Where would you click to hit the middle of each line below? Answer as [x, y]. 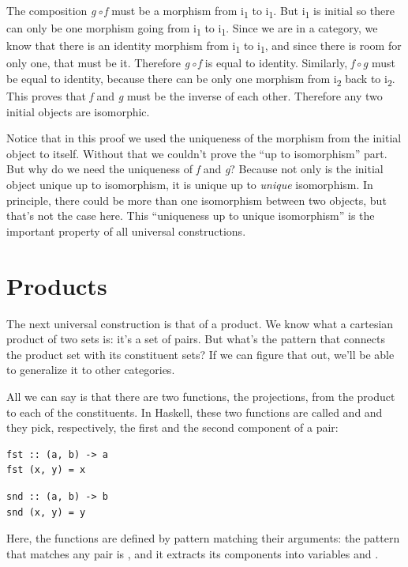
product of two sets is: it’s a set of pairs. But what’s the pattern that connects [196, 339]
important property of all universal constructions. [126, 231]
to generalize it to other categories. [91, 370]
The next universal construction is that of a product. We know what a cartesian [200, 323]
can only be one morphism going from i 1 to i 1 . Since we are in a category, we [192, 29]
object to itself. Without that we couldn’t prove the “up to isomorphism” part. [197, 153]
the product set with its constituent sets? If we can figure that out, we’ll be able [200, 354]
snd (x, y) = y [46, 512]
